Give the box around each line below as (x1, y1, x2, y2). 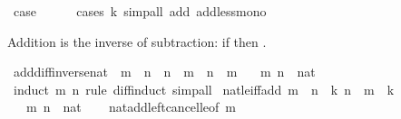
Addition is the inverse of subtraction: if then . (7, 32, 267, 50)
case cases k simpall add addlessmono (13, 2, 267, 20)
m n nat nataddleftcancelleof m (25, 97, 237, 116)
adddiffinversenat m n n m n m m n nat (13, 62, 316, 81)
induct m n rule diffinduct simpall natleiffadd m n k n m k (13, 79, 395, 98)
